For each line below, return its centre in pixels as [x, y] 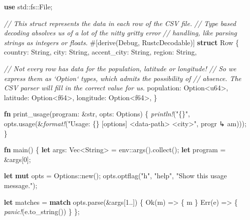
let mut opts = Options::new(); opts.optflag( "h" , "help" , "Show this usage [115, 176]
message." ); [21, 185]
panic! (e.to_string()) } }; [42, 211]
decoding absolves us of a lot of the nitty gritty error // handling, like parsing [121, 33]
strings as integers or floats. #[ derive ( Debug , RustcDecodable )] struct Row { [122, 42]
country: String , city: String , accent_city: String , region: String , [100, 52]
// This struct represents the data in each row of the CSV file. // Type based [120, 23]
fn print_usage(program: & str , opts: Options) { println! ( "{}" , [97, 114]
